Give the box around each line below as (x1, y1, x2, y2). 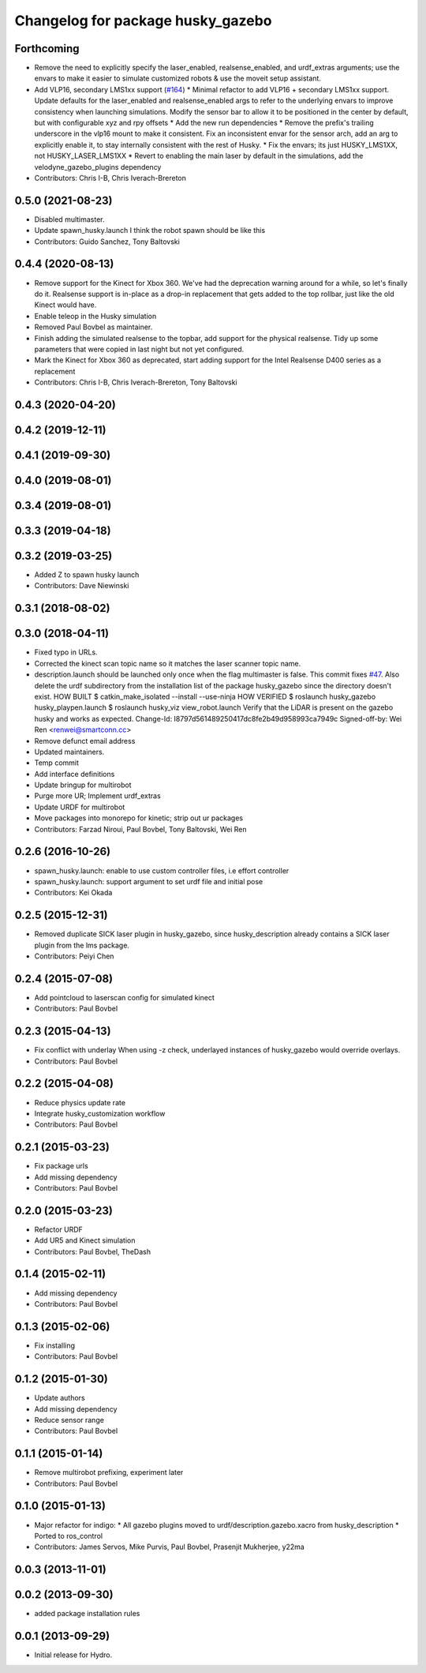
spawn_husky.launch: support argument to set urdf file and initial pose (34, 876, 263, 886)
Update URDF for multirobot (34, 802, 125, 812)
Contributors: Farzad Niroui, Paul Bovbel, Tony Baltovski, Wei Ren (34, 824, 247, 834)
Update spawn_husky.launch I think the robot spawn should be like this (34, 226, 266, 235)
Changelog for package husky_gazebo (14, 12, 272, 29)
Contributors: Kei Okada (34, 888, 113, 898)
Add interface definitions (34, 769, 115, 778)
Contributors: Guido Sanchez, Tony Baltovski (34, 237, 181, 246)
